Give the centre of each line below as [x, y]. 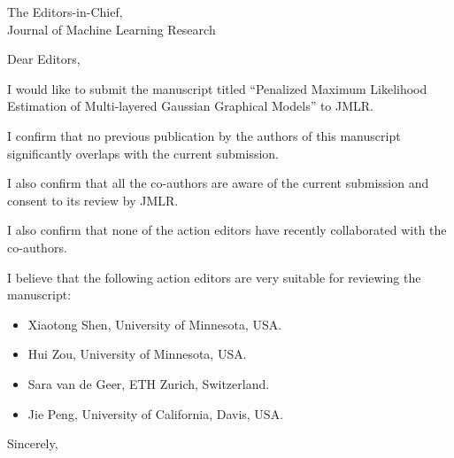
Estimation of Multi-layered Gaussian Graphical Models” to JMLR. [191, 106]
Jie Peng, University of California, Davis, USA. [156, 413]
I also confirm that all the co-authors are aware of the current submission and [218, 183]
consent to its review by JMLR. [93, 200]
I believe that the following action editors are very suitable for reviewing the [214, 277]
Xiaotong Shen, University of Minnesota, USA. [155, 324]
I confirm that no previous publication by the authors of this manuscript [204, 135]
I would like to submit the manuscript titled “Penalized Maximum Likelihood [217, 88]
